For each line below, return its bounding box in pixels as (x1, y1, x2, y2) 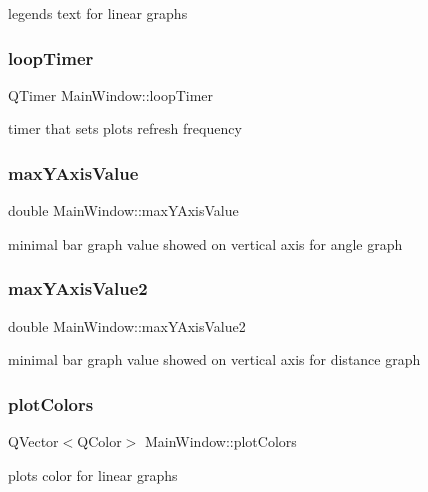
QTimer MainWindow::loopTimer (8, 84, 214, 105)
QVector (8, 431, 59, 452)
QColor (77, 431, 122, 452)
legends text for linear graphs (8, 3, 188, 23)
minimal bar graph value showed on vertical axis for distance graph (8, 349, 421, 370)
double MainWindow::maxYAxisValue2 (8, 315, 246, 336)
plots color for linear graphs (8, 464, 178, 485)
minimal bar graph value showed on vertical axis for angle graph (8, 233, 403, 254)
